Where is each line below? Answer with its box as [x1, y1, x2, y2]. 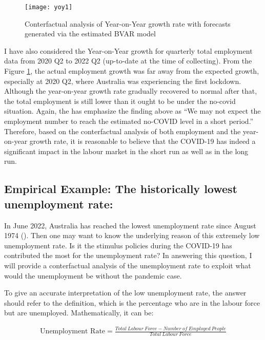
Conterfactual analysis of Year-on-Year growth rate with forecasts [25, 18, 231, 29]
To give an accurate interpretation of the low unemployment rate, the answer [4, 287, 247, 298]
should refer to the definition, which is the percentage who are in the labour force [4, 297, 260, 308]
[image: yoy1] [25, 4, 73, 11]
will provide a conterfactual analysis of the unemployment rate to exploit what [4, 260, 251, 270]
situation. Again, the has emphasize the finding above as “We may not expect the [4, 105, 261, 116]
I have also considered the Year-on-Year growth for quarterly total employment [4, 45, 253, 56]
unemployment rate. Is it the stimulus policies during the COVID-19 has [4, 240, 232, 250]
